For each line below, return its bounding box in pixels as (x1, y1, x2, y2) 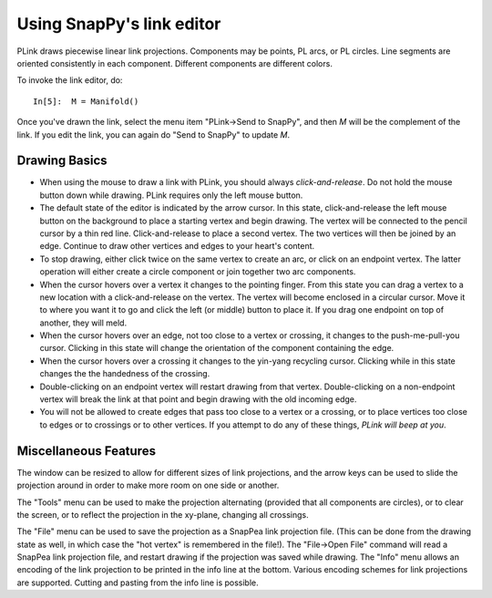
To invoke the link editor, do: (16, 75, 123, 86)
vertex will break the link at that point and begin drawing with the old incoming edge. (39, 394, 357, 405)
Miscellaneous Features (16, 443, 157, 459)
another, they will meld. (39, 317, 128, 328)
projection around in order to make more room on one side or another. (16, 479, 280, 491)
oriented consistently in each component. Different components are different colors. (16, 57, 333, 68)
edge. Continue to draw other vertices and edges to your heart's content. (39, 241, 315, 252)
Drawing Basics (16, 153, 108, 169)
